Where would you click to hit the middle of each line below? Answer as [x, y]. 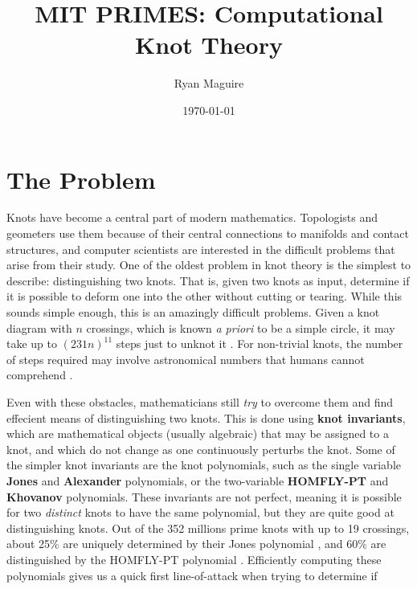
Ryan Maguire [209, 83]
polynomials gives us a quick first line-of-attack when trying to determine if [192, 575]
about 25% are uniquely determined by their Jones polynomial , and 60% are [196, 544]
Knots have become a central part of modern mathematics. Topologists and [192, 217]
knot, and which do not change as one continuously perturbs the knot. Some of [201, 449]
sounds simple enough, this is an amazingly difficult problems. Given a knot [193, 312]
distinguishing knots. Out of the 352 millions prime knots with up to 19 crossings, [208, 528]
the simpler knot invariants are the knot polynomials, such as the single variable [204, 465]
